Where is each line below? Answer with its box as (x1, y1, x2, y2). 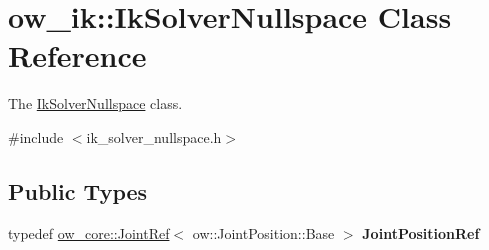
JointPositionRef (362, 222, 480, 243)
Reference (8, 35, 147, 76)
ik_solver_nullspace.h (86, 126, 222, 147)
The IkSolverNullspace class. (8, 93, 183, 114)
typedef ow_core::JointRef (8, 222, 170, 243)
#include (8, 126, 64, 147)
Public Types (8, 175, 148, 206)
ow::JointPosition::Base (192, 222, 335, 243)
